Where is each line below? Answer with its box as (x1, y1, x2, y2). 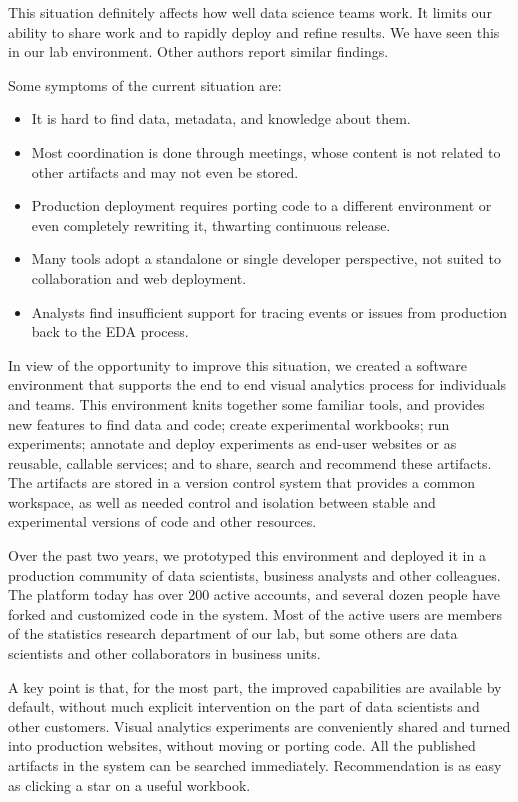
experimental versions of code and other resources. (8, 511, 317, 532)
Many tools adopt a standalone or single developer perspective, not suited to (31, 248, 501, 269)
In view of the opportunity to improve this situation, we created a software (8, 354, 467, 375)
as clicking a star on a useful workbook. (8, 774, 251, 795)
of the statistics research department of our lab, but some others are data (8, 623, 458, 644)
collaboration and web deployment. (31, 267, 247, 288)
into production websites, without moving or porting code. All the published (8, 735, 476, 756)
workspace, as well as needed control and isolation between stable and (8, 491, 436, 512)
